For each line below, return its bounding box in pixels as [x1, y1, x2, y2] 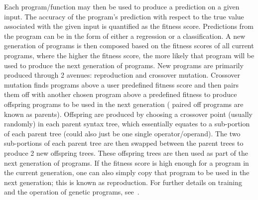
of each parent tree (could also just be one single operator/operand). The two [4, 128, 241, 138]
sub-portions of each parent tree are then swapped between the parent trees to [4, 138, 244, 148]
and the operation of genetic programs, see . [4, 187, 139, 197]
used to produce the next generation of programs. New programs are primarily [4, 60, 244, 70]
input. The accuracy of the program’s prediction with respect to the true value [4, 11, 244, 21]
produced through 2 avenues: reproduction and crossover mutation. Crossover [4, 70, 240, 80]
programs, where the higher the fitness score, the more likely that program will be [4, 50, 255, 60]
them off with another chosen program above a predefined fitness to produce [4, 89, 237, 100]
